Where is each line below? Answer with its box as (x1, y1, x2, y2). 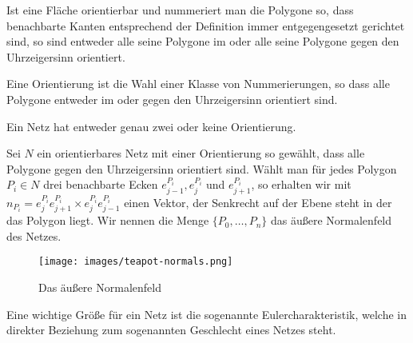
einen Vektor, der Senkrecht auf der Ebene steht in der (124, 193, 392, 210)
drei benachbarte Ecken (43, 176, 158, 193)
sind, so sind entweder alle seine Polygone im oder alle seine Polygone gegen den (6, 33, 399, 50)
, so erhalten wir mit (251, 176, 351, 193)
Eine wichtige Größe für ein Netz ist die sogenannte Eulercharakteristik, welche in (6, 305, 407, 322)
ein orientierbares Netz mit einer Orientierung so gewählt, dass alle (37, 145, 365, 162)
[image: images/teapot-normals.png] (38, 256, 233, 268)
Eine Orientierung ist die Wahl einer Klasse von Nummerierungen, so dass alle (6, 75, 390, 92)
